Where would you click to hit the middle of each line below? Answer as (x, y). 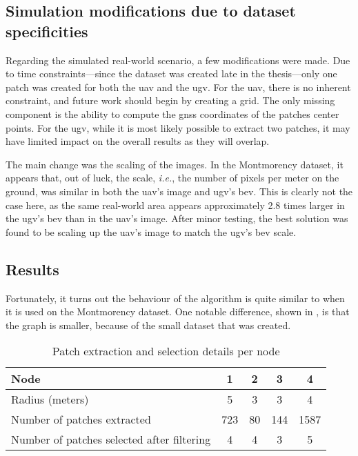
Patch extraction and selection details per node (166, 351)
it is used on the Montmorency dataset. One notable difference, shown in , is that (178, 311)
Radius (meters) (50, 399)
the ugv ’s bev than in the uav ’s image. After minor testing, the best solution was (177, 218)
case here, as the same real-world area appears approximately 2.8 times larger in (175, 205)
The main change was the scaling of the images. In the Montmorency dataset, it (175, 164)
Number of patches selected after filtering (111, 439)
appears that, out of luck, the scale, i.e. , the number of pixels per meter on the (172, 178)
